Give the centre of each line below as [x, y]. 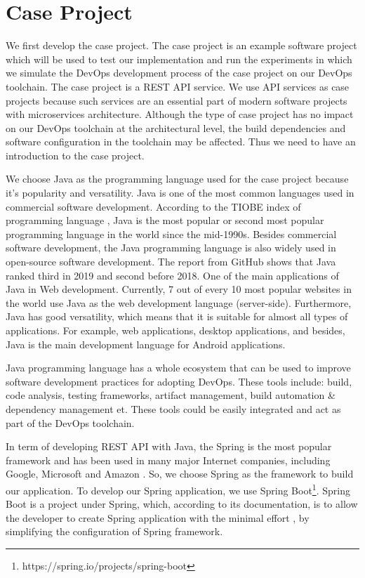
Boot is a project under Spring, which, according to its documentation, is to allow [182, 504]
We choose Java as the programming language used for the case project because [177, 179]
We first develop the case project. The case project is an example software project [181, 45]
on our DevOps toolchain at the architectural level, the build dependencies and [176, 127]
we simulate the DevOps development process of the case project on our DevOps [179, 73]
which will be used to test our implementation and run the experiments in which [179, 59]
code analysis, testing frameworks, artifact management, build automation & [171, 395]
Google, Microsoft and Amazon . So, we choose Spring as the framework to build [180, 474]
